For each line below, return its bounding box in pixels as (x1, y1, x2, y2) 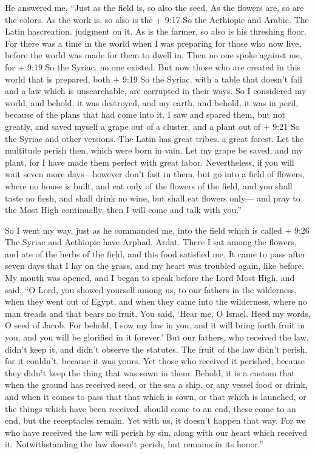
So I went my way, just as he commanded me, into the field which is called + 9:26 (5, 223, 310, 236)
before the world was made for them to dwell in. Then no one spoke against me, (5, 49, 302, 61)
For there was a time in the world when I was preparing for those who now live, (5, 36, 302, 49)
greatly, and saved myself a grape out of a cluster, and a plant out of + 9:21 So (5, 120, 300, 132)
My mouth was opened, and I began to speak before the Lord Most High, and (5, 271, 295, 284)
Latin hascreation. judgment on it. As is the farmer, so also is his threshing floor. (5, 25, 307, 38)
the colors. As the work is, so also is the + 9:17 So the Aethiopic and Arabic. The (5, 13, 309, 25)
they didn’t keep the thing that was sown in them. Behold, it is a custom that (5, 366, 296, 379)
